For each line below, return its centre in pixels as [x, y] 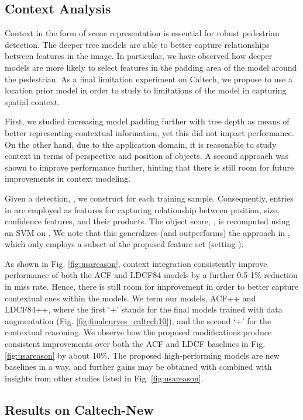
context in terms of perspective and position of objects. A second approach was [147, 156]
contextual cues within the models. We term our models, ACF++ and [130, 298]
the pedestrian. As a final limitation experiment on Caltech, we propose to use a [149, 79]
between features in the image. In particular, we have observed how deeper [139, 56]
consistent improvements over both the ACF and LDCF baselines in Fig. [135, 344]
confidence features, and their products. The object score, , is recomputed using [147, 221]
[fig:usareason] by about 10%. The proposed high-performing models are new [142, 355]
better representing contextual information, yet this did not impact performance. [149, 132]
